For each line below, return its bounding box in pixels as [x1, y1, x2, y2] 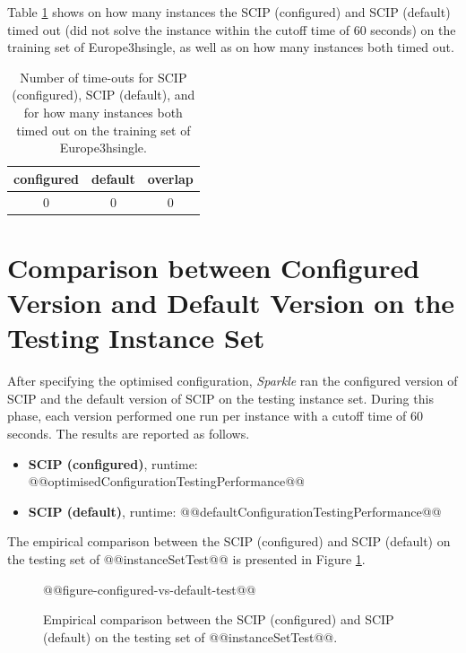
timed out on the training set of [16, 120, 191, 139]
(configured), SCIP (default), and [12, 85, 195, 104]
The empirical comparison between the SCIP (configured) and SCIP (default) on [7, 532, 451, 551]
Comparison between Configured [7, 248, 420, 285]
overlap [147, 169, 194, 187]
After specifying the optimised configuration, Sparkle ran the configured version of [7, 371, 458, 390]
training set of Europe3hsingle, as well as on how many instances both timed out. [7, 38, 454, 57]
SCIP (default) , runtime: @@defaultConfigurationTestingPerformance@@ [28, 501, 442, 520]
